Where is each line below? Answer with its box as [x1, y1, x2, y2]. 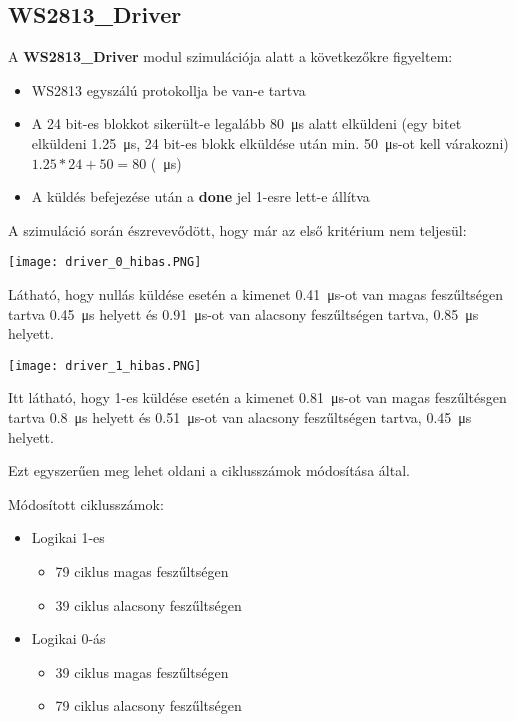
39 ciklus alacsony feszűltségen [55, 594, 242, 615]
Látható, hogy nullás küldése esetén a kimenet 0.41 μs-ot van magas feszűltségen [8, 284, 504, 305]
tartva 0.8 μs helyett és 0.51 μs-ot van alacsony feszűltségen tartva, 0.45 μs [8, 407, 472, 428]
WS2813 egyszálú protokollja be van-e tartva [31, 79, 306, 100]
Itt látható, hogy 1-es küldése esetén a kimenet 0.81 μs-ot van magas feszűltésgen [8, 387, 507, 408]
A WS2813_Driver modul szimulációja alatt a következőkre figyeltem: [8, 46, 453, 67]
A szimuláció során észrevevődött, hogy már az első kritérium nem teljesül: [8, 219, 467, 240]
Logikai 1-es [31, 527, 105, 548]
